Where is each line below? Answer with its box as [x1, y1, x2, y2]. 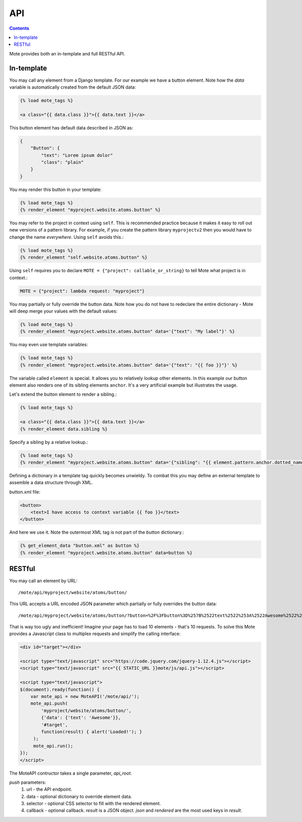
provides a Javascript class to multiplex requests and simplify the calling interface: [9, 630, 181, 637]
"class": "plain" [41, 159, 84, 165]
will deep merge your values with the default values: [9, 308, 118, 314]
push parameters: [9, 779, 46, 785]
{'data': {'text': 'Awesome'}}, [41, 715, 121, 721]
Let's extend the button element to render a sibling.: [9, 391, 117, 398]
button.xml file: [9, 489, 40, 495]
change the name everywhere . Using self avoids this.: [9, 234, 124, 240]
